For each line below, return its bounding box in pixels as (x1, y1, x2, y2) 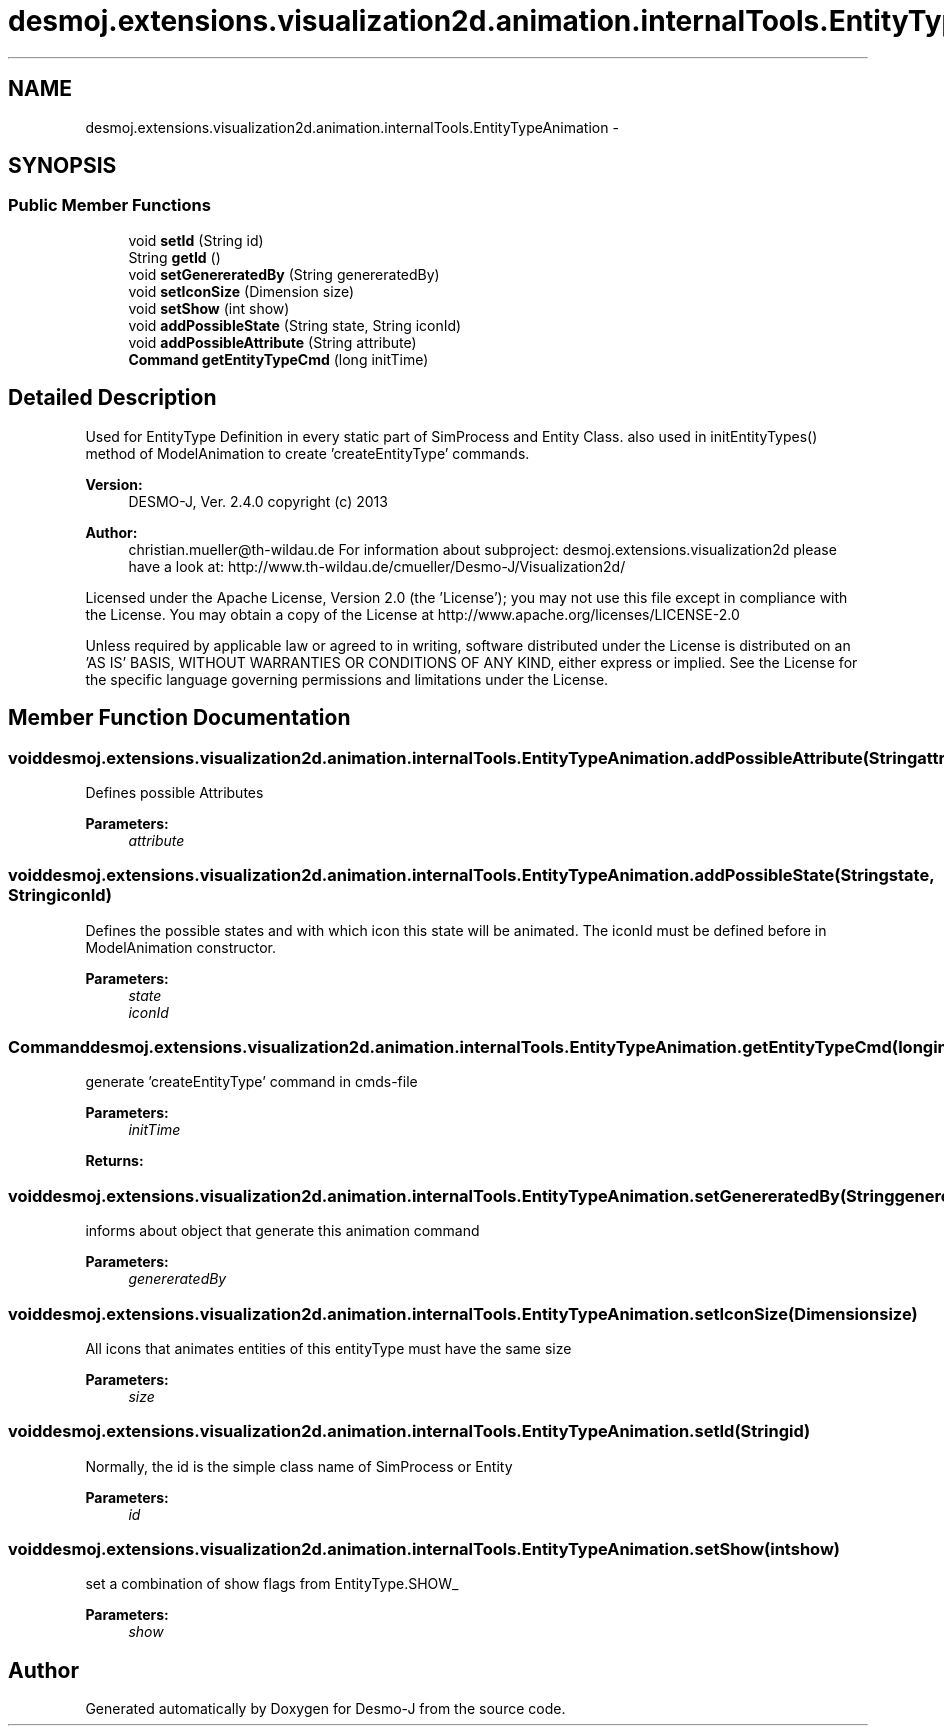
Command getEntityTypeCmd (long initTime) (128, 350, 429, 368)
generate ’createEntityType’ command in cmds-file (85, 1073, 418, 1091)
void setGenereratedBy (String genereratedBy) (128, 265, 440, 283)
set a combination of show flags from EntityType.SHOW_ (85, 1575, 459, 1593)
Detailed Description (8, 385, 217, 411)
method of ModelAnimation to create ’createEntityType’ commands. (85, 444, 530, 462)
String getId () (128, 248, 221, 266)
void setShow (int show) (128, 299, 290, 317)
